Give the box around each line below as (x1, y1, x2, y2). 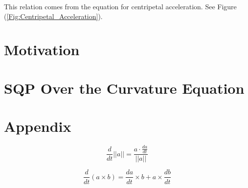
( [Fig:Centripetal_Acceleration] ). (4, 11, 103, 21)
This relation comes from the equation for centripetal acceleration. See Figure (4, 1, 237, 11)
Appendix (4, 116, 71, 136)
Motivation (4, 40, 80, 60)
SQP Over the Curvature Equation (4, 78, 245, 98)
